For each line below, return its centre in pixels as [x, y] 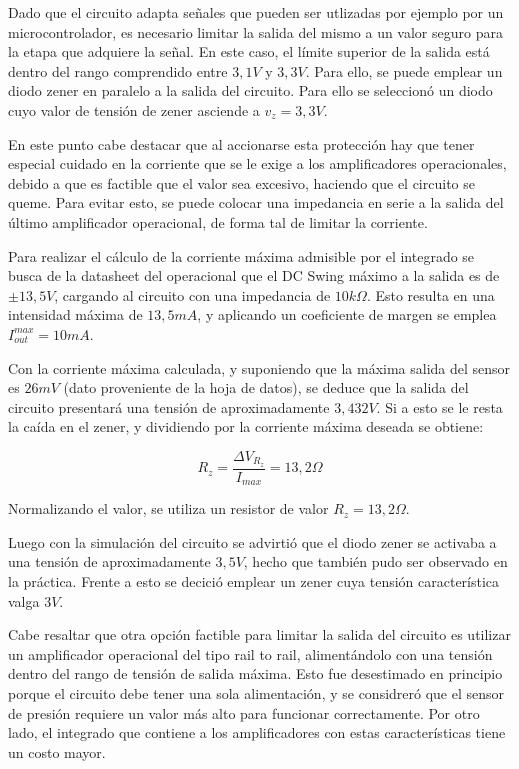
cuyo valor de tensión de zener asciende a [134, 109]
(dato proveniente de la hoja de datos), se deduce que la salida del [266, 387]
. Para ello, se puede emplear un [404, 70]
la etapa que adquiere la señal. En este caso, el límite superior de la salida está [249, 51]
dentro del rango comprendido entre [118, 70]
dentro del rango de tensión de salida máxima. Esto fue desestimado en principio [255, 673]
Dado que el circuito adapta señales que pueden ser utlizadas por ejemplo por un [256, 12]
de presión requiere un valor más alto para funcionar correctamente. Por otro [244, 712]
